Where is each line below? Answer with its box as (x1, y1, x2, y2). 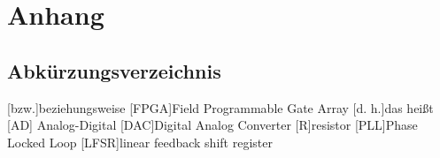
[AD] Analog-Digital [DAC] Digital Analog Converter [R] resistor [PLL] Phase (7, 116, 418, 134)
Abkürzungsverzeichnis (7, 56, 221, 84)
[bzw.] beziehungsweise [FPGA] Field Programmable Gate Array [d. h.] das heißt (7, 98, 434, 117)
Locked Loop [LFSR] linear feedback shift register (7, 132, 273, 151)
